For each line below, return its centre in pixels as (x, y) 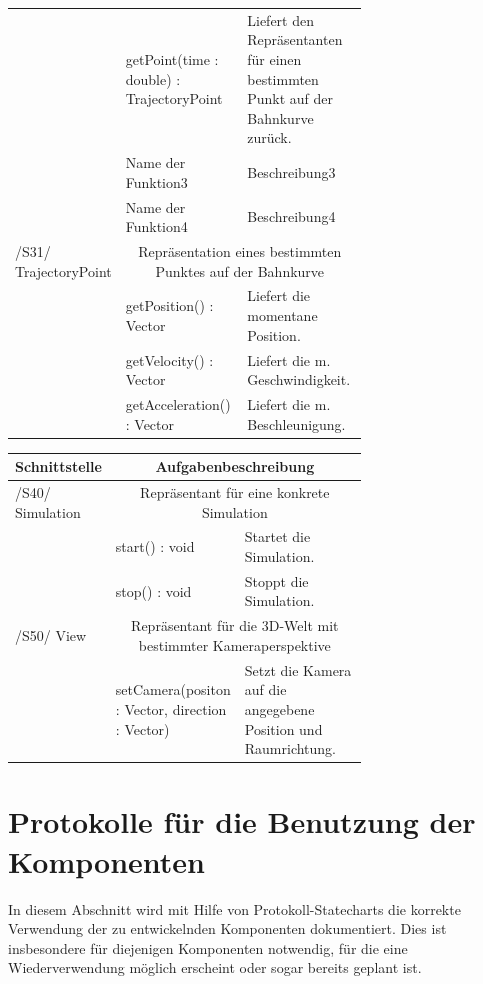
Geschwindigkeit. (299, 379)
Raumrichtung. (290, 748)
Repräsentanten (295, 39)
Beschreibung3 (291, 171)
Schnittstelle (58, 466)
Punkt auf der (290, 98)
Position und (283, 728)
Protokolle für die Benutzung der (242, 821)
